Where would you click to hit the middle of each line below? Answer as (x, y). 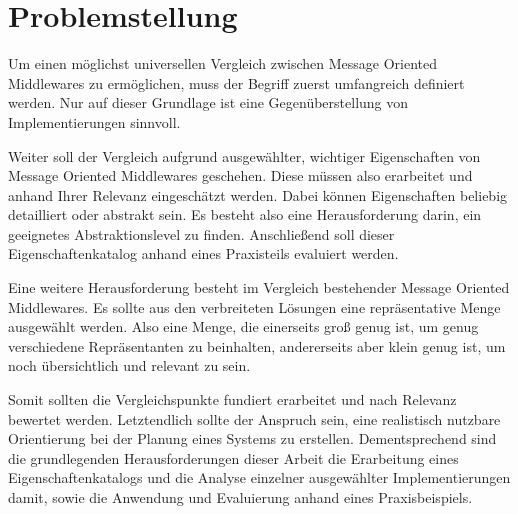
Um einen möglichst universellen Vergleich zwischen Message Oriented (223, 63)
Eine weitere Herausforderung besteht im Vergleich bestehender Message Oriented (259, 287)
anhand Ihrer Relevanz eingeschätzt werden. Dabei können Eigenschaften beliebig (258, 194)
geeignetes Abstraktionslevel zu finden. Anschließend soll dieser (201, 233)
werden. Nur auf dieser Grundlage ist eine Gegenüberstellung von (208, 102)
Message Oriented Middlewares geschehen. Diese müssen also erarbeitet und (240, 175)
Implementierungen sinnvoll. (94, 121)
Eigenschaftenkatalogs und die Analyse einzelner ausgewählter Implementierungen (259, 477)
